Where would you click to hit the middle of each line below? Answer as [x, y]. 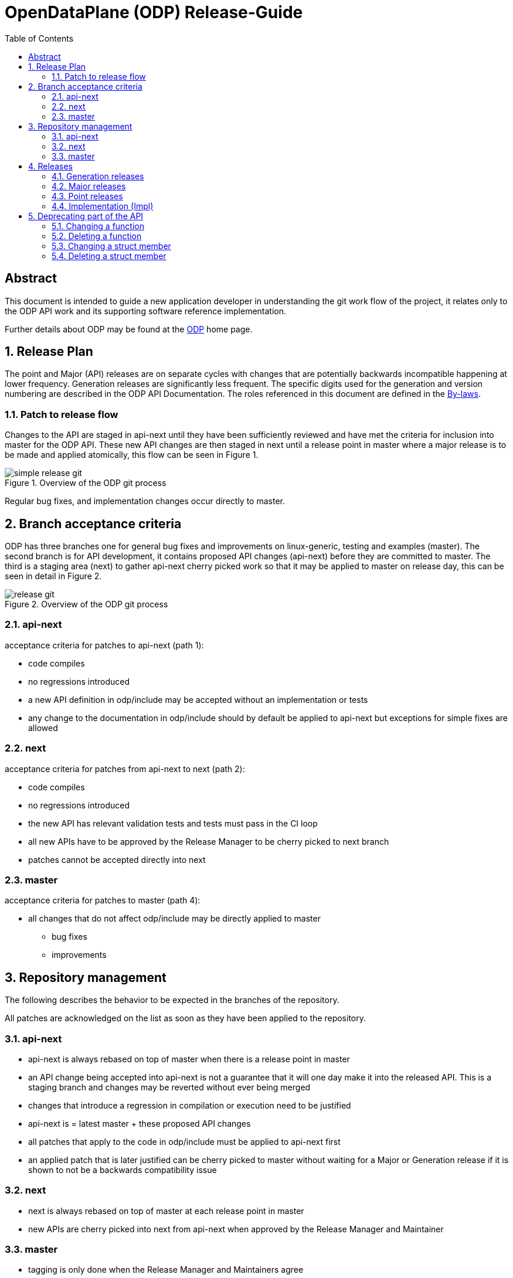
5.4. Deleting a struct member [109, 256]
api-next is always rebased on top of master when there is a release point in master [189, 1059]
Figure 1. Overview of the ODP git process [86, 483]
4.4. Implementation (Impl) [103, 206]
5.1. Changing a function [98, 226]
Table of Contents [39, 38]
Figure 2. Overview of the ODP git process [86, 604]
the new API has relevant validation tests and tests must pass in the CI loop [173, 823]
